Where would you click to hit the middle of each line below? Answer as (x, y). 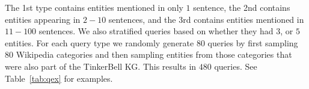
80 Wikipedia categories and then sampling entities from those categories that (148, 54)
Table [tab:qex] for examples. (59, 78)
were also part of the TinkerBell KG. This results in (101, 66)
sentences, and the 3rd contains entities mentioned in (206, 19)
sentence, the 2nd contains (242, 7)
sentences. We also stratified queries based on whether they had (156, 31)
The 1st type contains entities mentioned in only (94, 7)
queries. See (236, 66)
